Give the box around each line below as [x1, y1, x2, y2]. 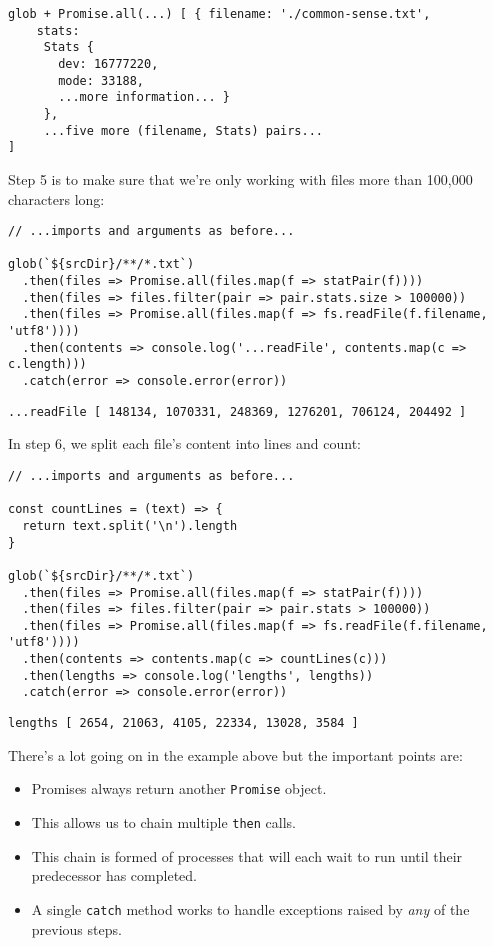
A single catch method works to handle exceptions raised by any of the [31, 898, 470, 919]
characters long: [8, 188, 105, 209]
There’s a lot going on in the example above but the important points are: [8, 744, 463, 765]
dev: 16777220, [58, 56, 159, 71]
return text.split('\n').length [22, 518, 238, 533]
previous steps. [31, 918, 122, 939]
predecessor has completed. [31, 865, 197, 886]
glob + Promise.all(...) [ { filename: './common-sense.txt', [8, 7, 431, 21]
